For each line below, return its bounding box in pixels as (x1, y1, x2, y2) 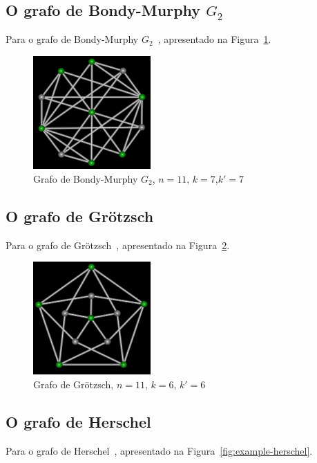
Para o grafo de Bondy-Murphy (6, 32, 139, 46)
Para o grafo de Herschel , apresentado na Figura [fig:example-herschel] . (6, 443, 313, 457)
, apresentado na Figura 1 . (157, 32, 271, 46)
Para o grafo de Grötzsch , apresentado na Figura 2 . (6, 237, 230, 252)
